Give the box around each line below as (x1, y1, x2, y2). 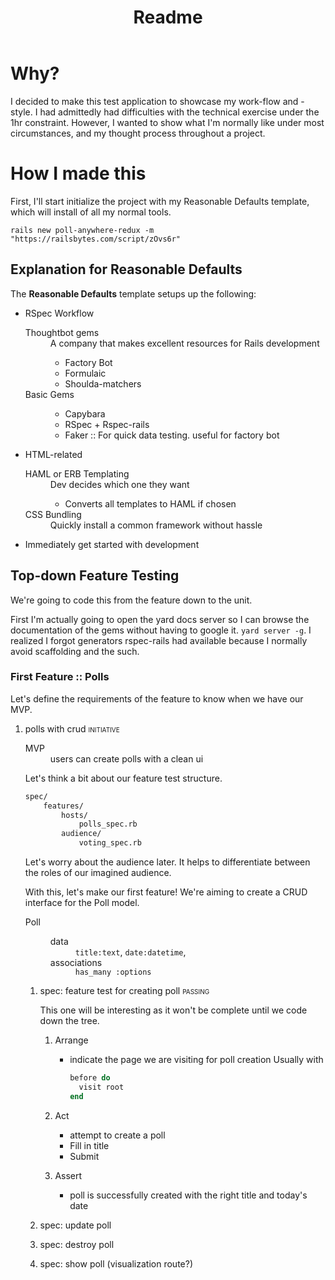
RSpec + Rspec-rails (64, 418, 150, 430)
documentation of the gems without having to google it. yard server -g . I (10, 624, 312, 636)
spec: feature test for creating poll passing (39, 985, 210, 997)
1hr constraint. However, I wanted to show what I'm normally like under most (10, 116, 325, 128)
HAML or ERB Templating (24, 467, 130, 480)
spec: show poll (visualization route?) (39, 1257, 193, 1270)
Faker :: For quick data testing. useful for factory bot (64, 429, 280, 441)
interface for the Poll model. (24, 897, 140, 909)
